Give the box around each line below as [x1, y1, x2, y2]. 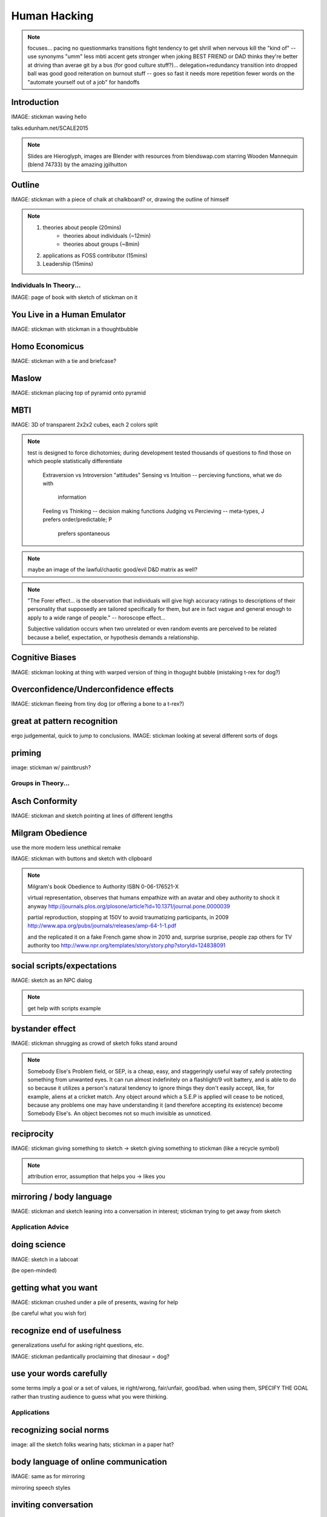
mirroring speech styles [11, 1484, 71, 1491]
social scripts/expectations [11, 961, 117, 971]
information [58, 493, 87, 501]
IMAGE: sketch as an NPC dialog [11, 977, 93, 984]
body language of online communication [11, 1457, 168, 1467]
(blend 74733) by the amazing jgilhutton [27, 161, 127, 168]
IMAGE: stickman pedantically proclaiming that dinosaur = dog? [11, 1353, 170, 1360]
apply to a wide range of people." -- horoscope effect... [27, 613, 166, 621]
